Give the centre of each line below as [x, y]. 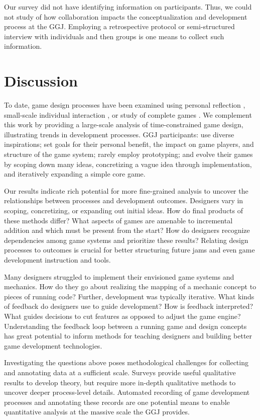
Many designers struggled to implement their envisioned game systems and [119, 276]
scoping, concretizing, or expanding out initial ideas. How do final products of [124, 211]
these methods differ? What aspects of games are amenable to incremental [118, 220]
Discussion [41, 81]
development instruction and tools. [57, 260]
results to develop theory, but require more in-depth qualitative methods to [120, 382]
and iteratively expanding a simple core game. [75, 174]
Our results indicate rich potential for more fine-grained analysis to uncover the [126, 190]
